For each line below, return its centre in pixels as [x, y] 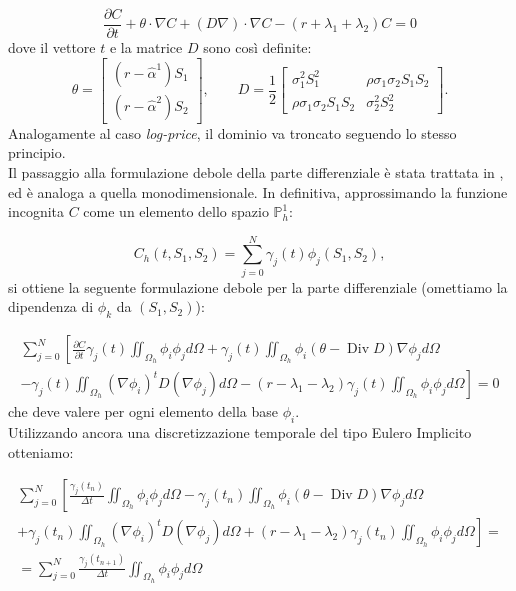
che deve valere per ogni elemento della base [143, 411]
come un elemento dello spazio [176, 211]
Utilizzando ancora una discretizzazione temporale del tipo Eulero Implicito [240, 432]
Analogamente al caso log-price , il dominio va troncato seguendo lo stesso [232, 132]
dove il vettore [52, 47]
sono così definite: [257, 47]
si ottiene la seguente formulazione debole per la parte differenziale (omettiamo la [258, 286]
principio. [37, 152]
